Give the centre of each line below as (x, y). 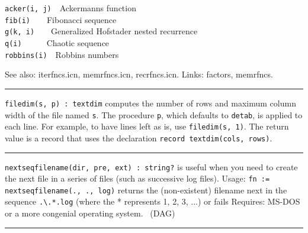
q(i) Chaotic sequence (57, 42)
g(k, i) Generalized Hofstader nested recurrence (101, 31)
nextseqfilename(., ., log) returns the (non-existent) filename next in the (146, 190)
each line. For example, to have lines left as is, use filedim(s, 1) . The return (147, 126)
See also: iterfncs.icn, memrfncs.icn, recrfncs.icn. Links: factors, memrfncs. (139, 74)
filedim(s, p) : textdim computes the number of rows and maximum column (150, 103)
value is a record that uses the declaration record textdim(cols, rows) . (139, 137)
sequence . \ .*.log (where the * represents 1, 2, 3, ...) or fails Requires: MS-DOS (153, 201)
